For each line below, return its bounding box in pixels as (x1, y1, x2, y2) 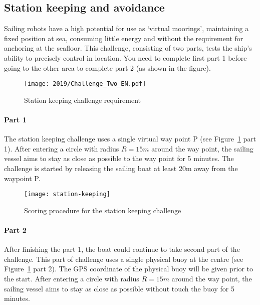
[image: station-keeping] (24, 191, 110, 198)
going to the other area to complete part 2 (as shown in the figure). (4, 62, 211, 73)
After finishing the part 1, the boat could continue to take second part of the (4, 244, 240, 254)
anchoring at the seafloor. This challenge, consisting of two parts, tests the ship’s (4, 43, 252, 53)
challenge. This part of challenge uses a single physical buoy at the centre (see (4, 253, 243, 264)
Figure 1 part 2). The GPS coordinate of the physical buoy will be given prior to (4, 263, 253, 274)
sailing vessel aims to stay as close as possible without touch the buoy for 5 (4, 283, 235, 293)
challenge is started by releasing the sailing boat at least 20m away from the (4, 163, 238, 173)
